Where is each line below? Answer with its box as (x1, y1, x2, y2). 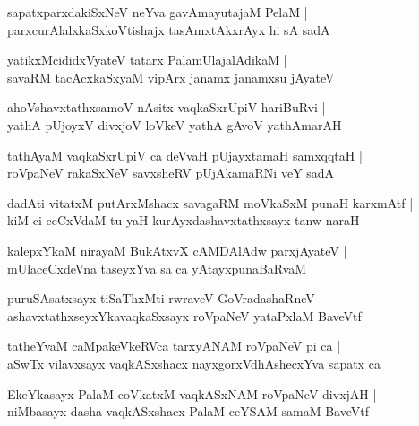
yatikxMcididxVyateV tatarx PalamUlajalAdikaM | (7, 50, 287, 69)
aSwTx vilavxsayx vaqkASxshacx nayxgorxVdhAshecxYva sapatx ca (7, 353, 381, 372)
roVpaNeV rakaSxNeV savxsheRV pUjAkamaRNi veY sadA (7, 163, 335, 182)
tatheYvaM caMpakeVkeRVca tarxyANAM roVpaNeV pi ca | (7, 336, 341, 355)
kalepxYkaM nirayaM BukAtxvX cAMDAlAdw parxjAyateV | (7, 240, 347, 259)
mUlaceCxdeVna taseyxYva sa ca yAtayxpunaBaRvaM (7, 258, 307, 277)
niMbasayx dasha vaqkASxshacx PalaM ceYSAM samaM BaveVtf (7, 402, 369, 421)
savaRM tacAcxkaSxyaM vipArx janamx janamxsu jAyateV (7, 67, 335, 86)
